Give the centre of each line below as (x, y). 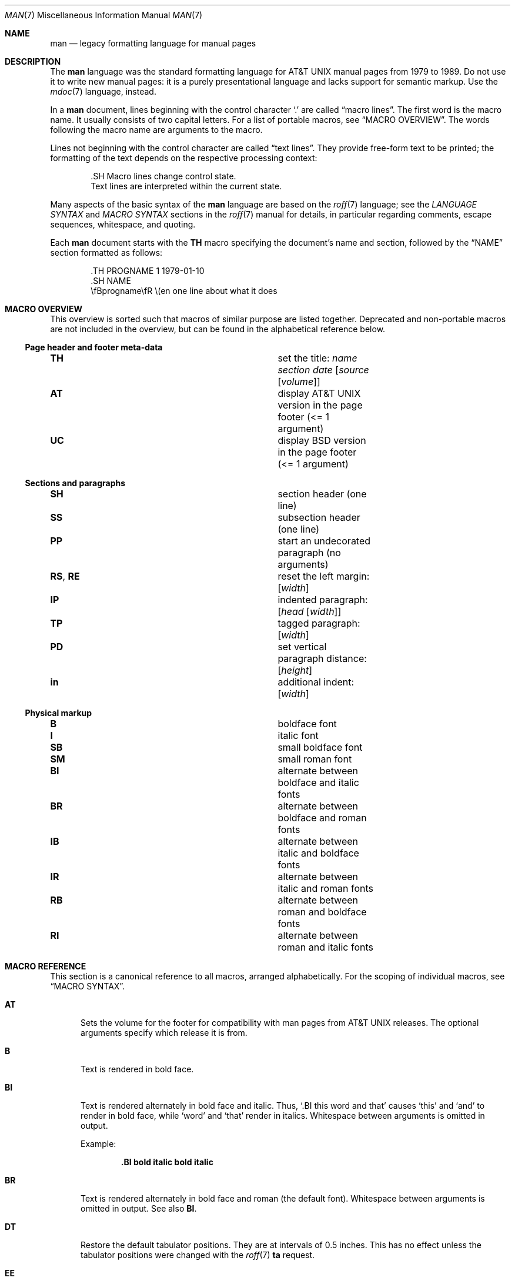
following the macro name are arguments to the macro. (156, 130)
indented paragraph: (323, 600)
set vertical (302, 647)
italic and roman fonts (326, 888)
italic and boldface (318, 853)
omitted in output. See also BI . (139, 1208)
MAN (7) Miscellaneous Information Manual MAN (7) (104, 15)
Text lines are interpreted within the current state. (186, 186)
